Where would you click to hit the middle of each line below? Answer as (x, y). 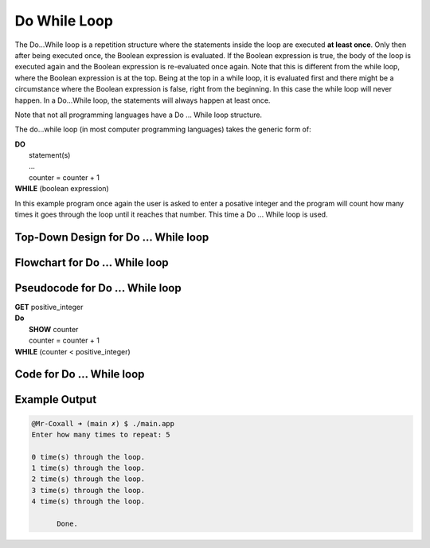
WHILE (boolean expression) (62, 189)
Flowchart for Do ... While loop (92, 262)
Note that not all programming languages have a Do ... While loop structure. (139, 115)
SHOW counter (54, 329)
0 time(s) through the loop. (88, 457)
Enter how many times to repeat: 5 (101, 434)
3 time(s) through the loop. (88, 490)
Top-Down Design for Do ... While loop (112, 237)
